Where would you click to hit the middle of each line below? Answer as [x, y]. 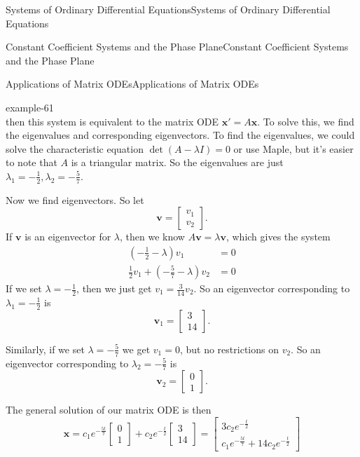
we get [136, 349]
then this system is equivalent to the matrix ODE [112, 121]
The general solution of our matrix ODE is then [109, 410]
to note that [32, 162]
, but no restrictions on [229, 349]
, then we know [152, 237]
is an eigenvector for [68, 237]
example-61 [30, 107]
